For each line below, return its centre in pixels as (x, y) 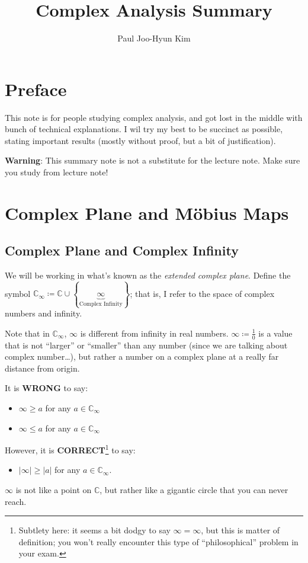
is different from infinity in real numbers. (154, 333)
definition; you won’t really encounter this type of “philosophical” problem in (158, 541)
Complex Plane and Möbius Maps (147, 212)
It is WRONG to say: (46, 388)
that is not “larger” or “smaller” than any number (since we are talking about (146, 345)
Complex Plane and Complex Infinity (122, 250)
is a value (275, 333)
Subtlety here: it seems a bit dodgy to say (94, 530)
